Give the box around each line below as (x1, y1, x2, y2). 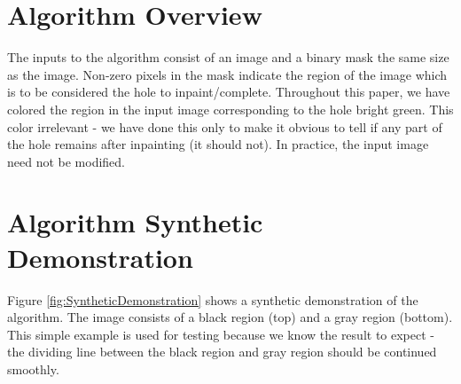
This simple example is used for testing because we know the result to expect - (7, 325, 434, 343)
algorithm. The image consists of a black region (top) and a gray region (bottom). (7, 308, 453, 326)
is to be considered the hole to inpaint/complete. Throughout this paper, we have (7, 82, 450, 101)
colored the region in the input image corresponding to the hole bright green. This (7, 99, 454, 118)
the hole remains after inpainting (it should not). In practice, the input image (7, 135, 429, 153)
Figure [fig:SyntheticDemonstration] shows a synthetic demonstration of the (7, 290, 418, 309)
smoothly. (7, 359, 59, 378)
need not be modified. (7, 152, 126, 170)
